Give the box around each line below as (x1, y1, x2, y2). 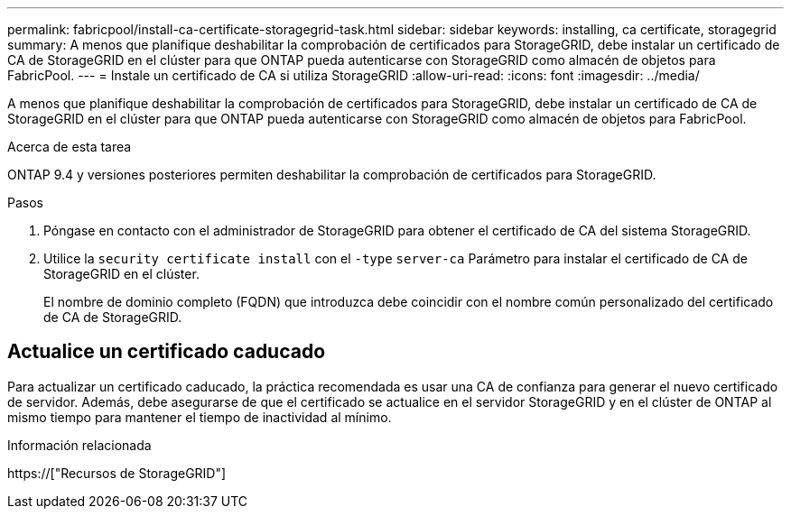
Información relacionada (7, 437, 152, 453)
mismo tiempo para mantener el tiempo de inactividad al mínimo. (7, 409, 392, 425)
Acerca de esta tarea (7, 139, 132, 154)
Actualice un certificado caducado (7, 340, 326, 364)
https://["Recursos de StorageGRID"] (7, 465, 227, 481)
